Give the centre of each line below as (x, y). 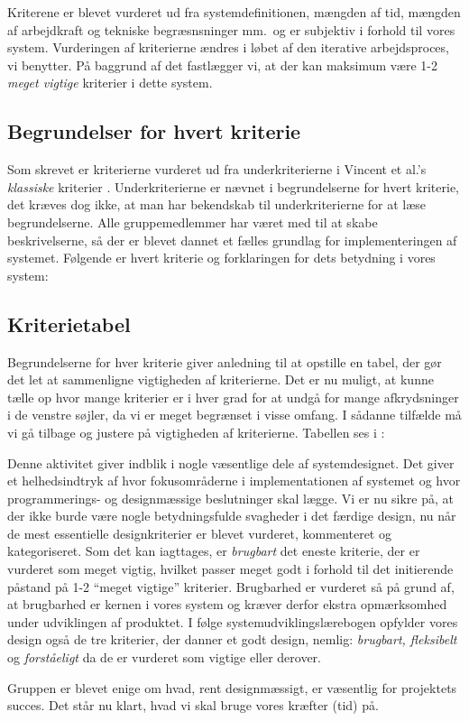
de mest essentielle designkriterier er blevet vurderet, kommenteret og (199, 533)
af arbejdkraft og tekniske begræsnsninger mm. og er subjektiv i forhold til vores (231, 29)
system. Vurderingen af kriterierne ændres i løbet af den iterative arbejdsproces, (228, 47)
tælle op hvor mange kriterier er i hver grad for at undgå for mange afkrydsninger (233, 397)
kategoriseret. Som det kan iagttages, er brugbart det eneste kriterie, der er (214, 551)
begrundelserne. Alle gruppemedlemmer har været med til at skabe (193, 222)
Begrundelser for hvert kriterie (154, 131)
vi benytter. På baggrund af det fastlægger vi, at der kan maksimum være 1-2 (222, 65)
